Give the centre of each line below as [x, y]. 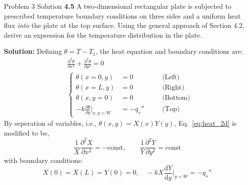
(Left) [171, 77]
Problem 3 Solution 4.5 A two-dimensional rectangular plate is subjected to [118, 6]
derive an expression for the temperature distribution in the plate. [103, 35]
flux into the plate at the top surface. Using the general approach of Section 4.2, [124, 25]
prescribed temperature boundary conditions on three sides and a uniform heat [123, 15]
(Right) [173, 87]
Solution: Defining [33, 51]
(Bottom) [176, 98]
